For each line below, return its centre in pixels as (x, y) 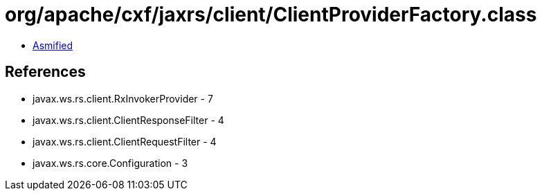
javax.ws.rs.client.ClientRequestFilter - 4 (125, 141)
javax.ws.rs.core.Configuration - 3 (110, 163)
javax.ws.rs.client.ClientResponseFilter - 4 (128, 120)
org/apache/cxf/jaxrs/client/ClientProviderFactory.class (271, 15)
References (45, 72)
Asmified (53, 45)
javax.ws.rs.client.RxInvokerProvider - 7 (123, 98)
